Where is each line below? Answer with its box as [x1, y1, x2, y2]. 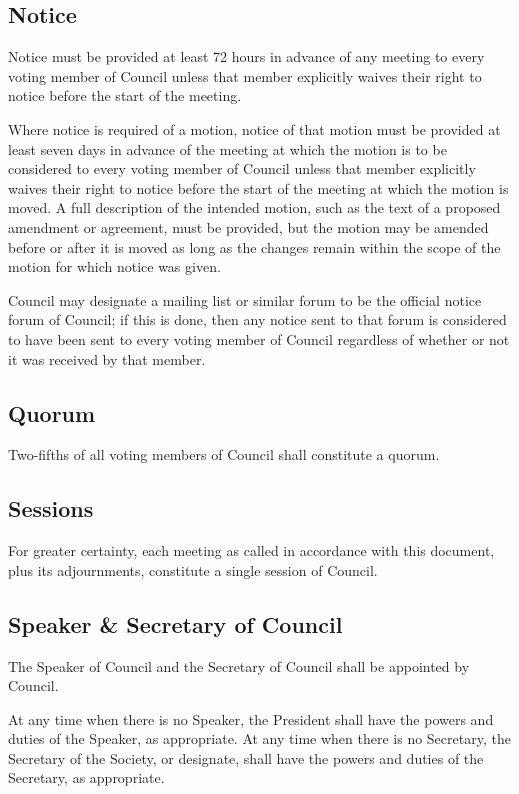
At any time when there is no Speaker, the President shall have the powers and [8, 708, 494, 729]
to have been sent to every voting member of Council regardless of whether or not [8, 328, 510, 349]
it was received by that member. [8, 348, 206, 369]
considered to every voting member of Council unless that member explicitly [8, 158, 476, 179]
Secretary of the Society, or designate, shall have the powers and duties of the [8, 747, 484, 768]
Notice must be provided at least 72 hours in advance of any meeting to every [8, 46, 485, 67]
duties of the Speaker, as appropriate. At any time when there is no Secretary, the [8, 728, 511, 749]
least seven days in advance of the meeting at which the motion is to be [8, 138, 447, 159]
